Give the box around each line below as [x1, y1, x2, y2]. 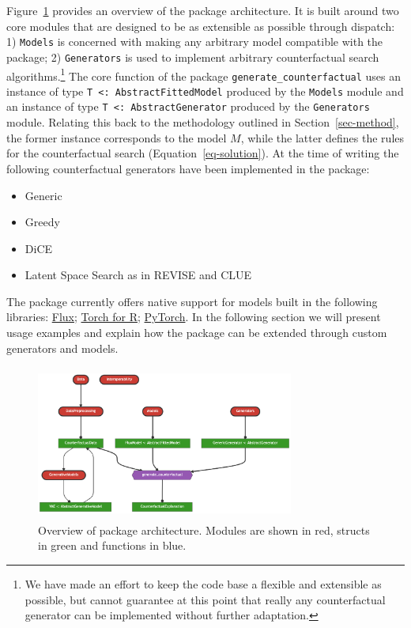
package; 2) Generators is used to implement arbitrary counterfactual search [6, 48, 379, 65]
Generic [25, 187, 62, 203]
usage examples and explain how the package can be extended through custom [6, 324, 387, 341]
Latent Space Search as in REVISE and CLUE [25, 267, 252, 283]
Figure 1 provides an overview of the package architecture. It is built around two [6, 2, 399, 18]
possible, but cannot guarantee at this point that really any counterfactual [25, 591, 386, 607]
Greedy [25, 214, 60, 230]
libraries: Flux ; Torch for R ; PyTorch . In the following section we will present [6, 308, 381, 325]
